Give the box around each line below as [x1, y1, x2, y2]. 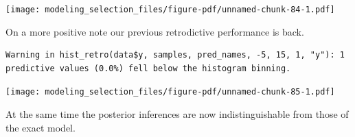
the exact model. [5, 120, 76, 134]
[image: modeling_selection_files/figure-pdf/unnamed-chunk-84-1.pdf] [5, 5, 335, 14]
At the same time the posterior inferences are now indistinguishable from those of [5, 107, 349, 121]
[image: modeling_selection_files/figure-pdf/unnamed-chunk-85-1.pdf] [5, 87, 335, 97]
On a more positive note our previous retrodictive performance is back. [5, 24, 304, 38]
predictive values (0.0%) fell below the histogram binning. [5, 63, 291, 73]
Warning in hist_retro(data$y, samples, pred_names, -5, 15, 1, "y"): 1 [5, 50, 345, 60]
